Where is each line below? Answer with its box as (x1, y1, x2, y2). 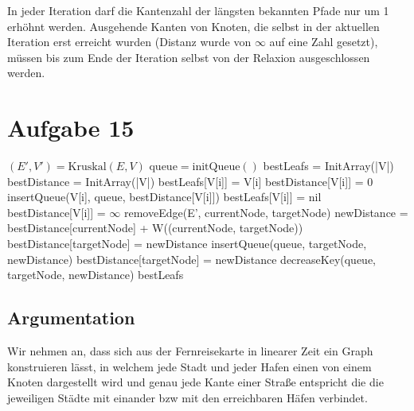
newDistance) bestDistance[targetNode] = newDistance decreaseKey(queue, (7, 250, 377, 267)
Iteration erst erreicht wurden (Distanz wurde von (7, 33, 252, 50)
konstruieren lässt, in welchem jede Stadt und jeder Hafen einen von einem (7, 358, 372, 374)
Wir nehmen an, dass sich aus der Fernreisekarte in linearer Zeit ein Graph (7, 343, 373, 359)
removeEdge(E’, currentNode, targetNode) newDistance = (123, 204, 408, 220)
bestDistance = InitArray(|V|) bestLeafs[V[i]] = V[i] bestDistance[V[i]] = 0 (7, 173, 373, 189)
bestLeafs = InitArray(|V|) (263, 157, 394, 174)
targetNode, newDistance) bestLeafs (7, 266, 184, 283)
